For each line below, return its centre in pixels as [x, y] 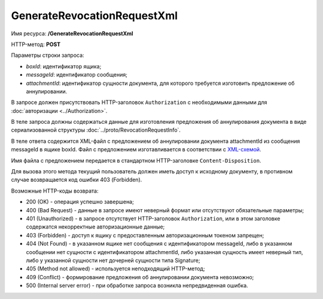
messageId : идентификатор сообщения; [77, 75]
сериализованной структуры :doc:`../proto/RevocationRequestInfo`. [96, 130]
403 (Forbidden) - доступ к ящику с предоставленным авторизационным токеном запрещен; [145, 235]
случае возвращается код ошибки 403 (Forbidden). [77, 180]
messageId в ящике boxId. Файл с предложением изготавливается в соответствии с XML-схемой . [136, 149]
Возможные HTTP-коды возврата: [55, 191]
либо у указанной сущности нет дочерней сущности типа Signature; [113, 260]
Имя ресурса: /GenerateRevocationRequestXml [72, 33]
